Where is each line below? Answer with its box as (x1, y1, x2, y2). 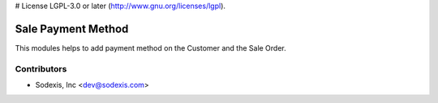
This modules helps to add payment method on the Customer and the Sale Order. (15, 43, 287, 52)
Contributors (15, 63, 67, 74)
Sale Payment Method (15, 22, 129, 35)
